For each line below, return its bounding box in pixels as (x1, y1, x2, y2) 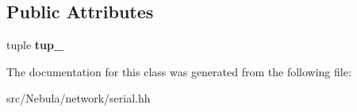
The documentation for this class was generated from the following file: (6, 63, 351, 79)
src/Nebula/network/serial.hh (6, 90, 151, 106)
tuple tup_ (6, 37, 64, 53)
